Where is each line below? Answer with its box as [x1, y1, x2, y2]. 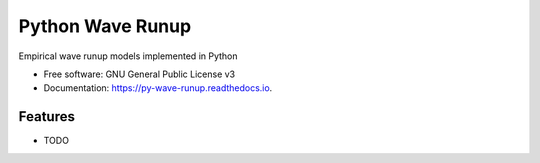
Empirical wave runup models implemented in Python [18, 50, 239, 62]
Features [18, 108, 75, 125]
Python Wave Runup [18, 15, 192, 37]
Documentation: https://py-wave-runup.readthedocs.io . [43, 82, 273, 94]
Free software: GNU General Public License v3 [43, 68, 236, 80]
